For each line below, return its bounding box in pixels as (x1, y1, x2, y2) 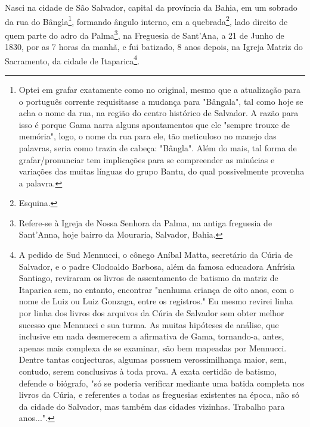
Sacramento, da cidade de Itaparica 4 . (5, 52, 140, 67)
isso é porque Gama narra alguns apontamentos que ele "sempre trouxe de (18, 118, 290, 130)
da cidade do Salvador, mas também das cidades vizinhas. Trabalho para (18, 400, 285, 412)
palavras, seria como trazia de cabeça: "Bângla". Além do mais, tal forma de (18, 141, 297, 154)
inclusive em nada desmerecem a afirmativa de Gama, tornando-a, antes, (18, 330, 284, 342)
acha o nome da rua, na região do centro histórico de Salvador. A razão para (18, 107, 299, 119)
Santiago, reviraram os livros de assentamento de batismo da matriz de (18, 272, 278, 284)
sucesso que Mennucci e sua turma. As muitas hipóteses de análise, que (18, 318, 279, 331)
